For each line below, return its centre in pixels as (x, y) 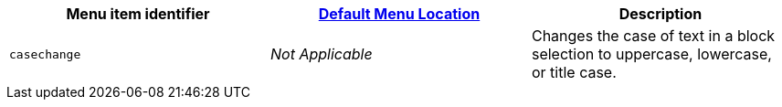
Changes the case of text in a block (653, 36)
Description (660, 14)
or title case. (574, 72)
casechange (45, 54)
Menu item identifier (138, 14)
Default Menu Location (399, 14)
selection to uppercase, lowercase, (651, 54)
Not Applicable (321, 54)
